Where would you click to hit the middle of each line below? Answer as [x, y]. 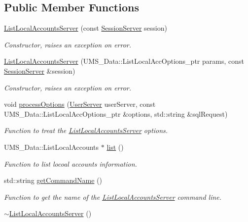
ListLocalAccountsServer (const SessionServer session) [86, 28]
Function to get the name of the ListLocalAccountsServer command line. [113, 197]
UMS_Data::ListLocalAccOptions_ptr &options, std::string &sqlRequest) [116, 113]
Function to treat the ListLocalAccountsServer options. [86, 130]
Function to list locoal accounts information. [71, 163]
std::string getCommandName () [53, 180]
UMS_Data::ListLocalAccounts [52, 147]
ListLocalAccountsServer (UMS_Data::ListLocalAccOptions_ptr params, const [124, 61]
